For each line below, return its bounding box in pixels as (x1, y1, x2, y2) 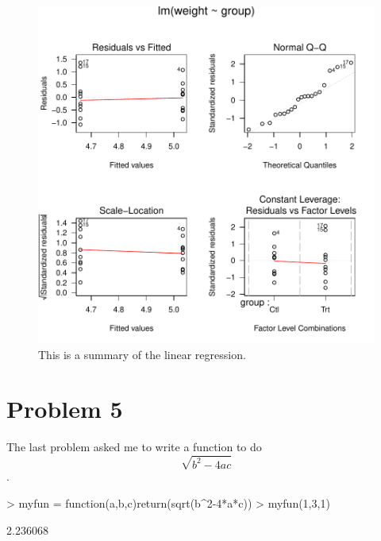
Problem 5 (6, 392, 123, 425)
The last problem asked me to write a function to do (6, 439, 262, 455)
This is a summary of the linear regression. (38, 346, 246, 362)
